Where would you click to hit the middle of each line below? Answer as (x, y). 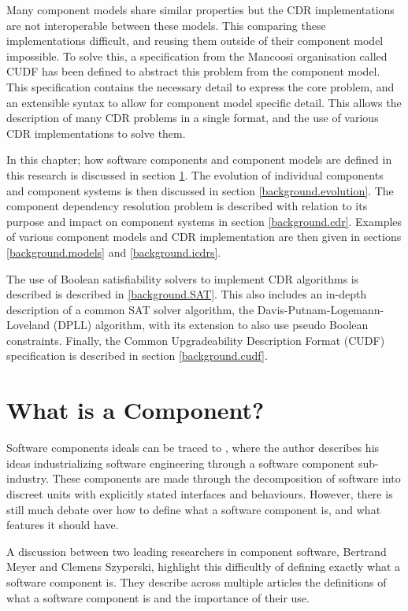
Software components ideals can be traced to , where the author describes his (193, 448)
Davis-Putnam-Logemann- (321, 309)
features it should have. (63, 525)
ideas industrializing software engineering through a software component (181, 463)
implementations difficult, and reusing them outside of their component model (195, 41)
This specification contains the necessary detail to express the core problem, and (200, 86)
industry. (28, 478)
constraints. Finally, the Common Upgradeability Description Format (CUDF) (196, 340)
